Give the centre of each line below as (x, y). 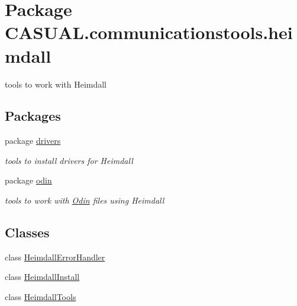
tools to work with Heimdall (56, 84)
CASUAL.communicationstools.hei (149, 32)
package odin (28, 180)
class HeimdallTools (41, 297)
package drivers (33, 141)
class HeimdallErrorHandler (55, 257)
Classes (27, 232)
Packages (33, 116)
